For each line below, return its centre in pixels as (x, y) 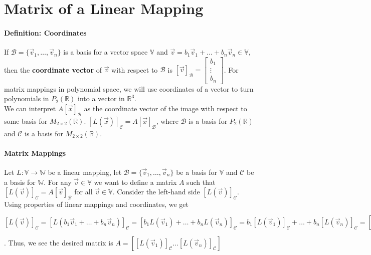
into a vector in (101, 98)
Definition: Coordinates (45, 32)
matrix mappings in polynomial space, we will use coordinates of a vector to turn (129, 88)
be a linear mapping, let (85, 172)
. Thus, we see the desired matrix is (59, 242)
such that (201, 182)
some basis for (26, 120)
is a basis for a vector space (106, 52)
